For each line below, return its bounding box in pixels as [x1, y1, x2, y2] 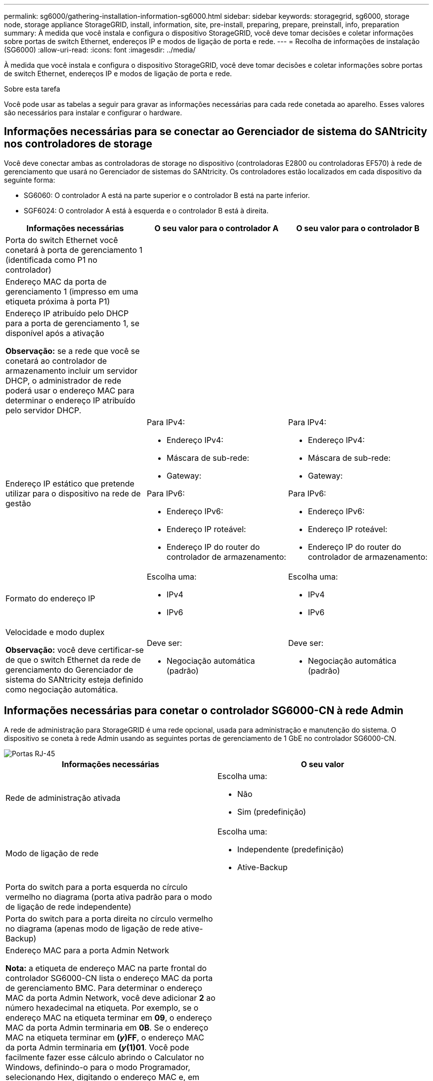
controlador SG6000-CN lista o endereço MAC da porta [5, 973, 213, 983]
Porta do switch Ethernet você [5, 235, 118, 245]
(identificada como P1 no [5, 254, 97, 265]
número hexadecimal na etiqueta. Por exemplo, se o [5, 1002, 199, 1013]
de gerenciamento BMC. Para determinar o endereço [5, 983, 203, 993]
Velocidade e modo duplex [5, 627, 105, 637]
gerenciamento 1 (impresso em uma [5, 286, 138, 296]
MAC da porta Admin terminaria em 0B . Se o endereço [5, 1022, 209, 1032]
